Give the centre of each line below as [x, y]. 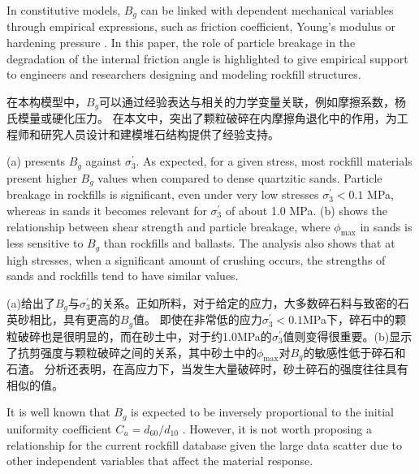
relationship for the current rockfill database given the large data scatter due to [205, 444]
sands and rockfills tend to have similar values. [123, 276]
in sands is [386, 226]
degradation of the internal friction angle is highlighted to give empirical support [207, 58]
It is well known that [58, 412]
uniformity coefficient [59, 428]
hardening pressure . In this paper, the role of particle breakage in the [181, 43]
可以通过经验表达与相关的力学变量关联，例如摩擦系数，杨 [253, 101]
